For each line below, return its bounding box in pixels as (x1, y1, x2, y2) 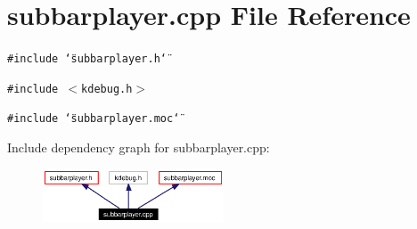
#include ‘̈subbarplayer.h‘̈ (7, 53, 167, 66)
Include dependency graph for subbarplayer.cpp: (7, 138, 270, 157)
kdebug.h (81, 82, 133, 95)
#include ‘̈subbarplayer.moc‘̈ (7, 112, 180, 126)
